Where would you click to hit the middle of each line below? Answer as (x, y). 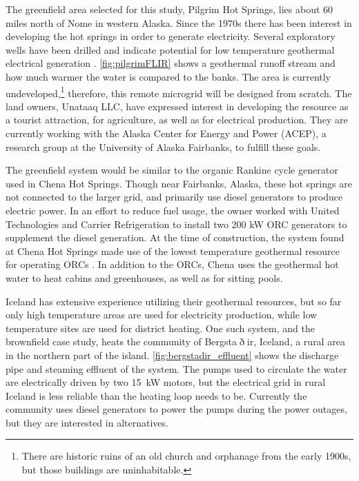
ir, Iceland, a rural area (296, 341)
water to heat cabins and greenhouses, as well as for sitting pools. (144, 277)
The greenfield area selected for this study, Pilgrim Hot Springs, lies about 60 (169, 9)
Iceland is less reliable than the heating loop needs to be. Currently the (156, 395)
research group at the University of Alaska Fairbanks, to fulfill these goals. (163, 146)
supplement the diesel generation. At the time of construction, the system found (175, 237)
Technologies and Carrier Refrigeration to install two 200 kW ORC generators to (176, 224)
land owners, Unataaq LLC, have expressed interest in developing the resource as (177, 106)
